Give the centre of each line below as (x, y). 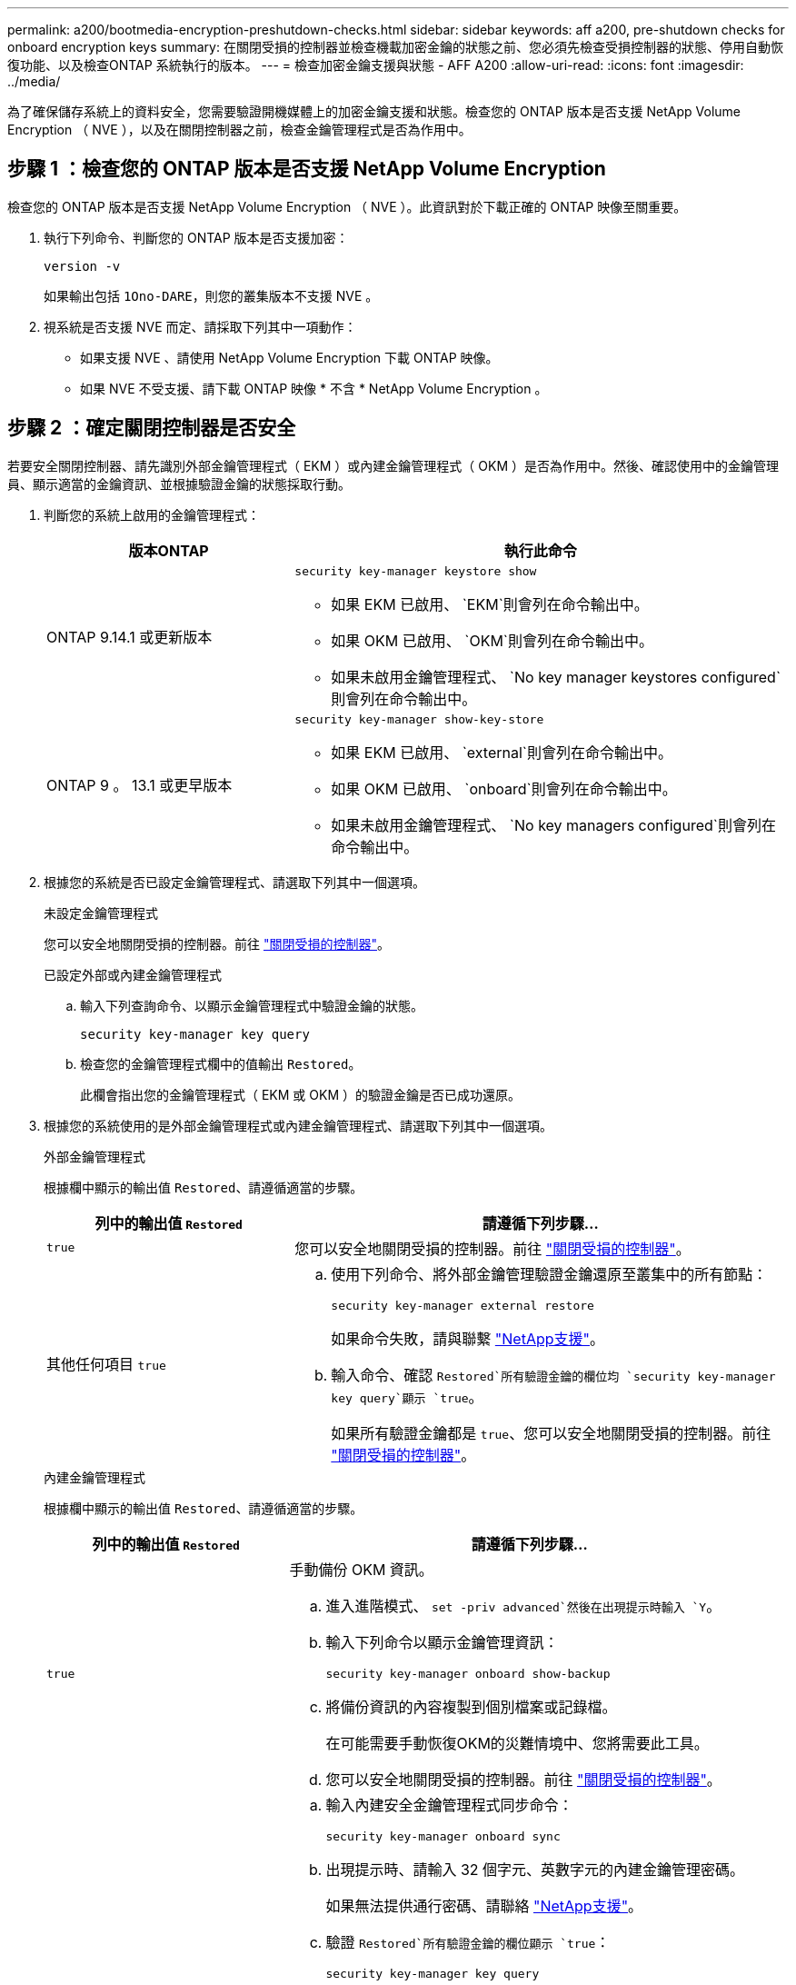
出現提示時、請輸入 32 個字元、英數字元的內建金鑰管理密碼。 (535, 1869)
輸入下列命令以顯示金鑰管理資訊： (442, 1642)
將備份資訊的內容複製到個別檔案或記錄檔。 (471, 1706)
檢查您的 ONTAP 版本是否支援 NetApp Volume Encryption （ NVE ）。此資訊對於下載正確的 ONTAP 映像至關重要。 (347, 206)
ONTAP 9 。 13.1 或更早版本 (139, 786)
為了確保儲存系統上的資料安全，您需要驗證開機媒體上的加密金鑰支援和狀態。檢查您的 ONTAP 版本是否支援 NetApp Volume (374, 111)
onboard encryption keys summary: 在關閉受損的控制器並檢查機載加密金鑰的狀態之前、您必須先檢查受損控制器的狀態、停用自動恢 (395, 47)
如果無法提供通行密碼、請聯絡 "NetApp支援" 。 (484, 1905)
